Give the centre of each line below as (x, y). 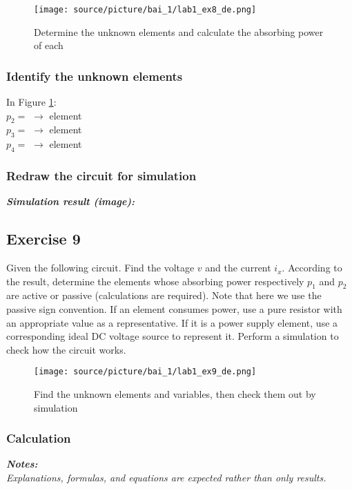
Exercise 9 (43, 239)
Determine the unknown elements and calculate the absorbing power (179, 31)
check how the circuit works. (66, 349)
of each (49, 45)
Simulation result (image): (71, 201)
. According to (312, 268)
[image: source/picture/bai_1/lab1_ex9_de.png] (145, 372)
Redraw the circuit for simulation (101, 175)
